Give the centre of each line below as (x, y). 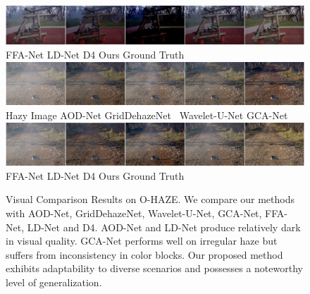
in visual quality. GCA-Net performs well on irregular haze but (142, 241)
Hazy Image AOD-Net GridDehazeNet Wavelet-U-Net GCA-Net (147, 115)
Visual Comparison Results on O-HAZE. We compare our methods (150, 199)
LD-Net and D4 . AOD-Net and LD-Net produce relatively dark (164, 227)
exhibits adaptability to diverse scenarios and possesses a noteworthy (154, 268)
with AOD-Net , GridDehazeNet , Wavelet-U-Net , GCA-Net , (134, 213)
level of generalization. (54, 282)
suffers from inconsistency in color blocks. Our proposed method (144, 254)
